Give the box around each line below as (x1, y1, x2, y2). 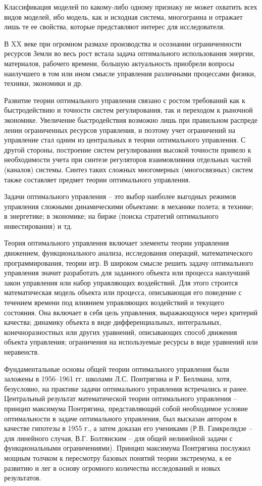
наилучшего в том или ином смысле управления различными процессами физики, (4, 68, 256, 78)
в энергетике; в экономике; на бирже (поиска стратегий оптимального (4, 211, 219, 221)
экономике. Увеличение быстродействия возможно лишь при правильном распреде (4, 114, 257, 125)
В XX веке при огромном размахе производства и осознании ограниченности (4, 38, 242, 48)
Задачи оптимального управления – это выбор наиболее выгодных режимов (4, 191, 236, 202)
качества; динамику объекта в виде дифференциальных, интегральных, (4, 317, 222, 327)
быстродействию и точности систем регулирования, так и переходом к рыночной (4, 105, 253, 115)
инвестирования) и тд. (4, 220, 73, 231)
